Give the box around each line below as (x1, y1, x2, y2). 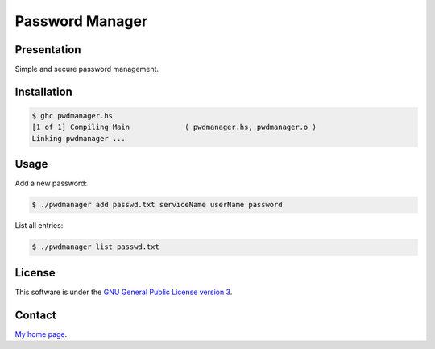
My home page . (14, 329, 68, 339)
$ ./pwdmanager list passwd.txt (31, 243, 160, 251)
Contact (14, 308, 56, 322)
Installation (14, 85, 72, 98)
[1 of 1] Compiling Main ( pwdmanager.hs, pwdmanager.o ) (31, 123, 317, 132)
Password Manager (14, 12, 148, 30)
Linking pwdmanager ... (31, 134, 126, 143)
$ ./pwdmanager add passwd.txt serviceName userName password (31, 200, 283, 210)
